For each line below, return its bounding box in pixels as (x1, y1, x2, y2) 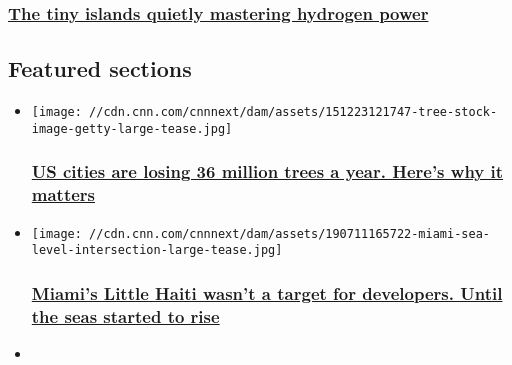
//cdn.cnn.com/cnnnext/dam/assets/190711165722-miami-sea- (89, 226, 490, 241)
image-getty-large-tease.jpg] (31, 121, 233, 136)
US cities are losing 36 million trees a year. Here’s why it (31, 159, 504, 184)
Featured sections (8, 53, 192, 84)
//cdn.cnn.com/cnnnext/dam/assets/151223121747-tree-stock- (89, 105, 498, 120)
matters (31, 182, 96, 207)
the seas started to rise (31, 303, 220, 328)
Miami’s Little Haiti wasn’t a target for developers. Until (31, 280, 503, 305)
